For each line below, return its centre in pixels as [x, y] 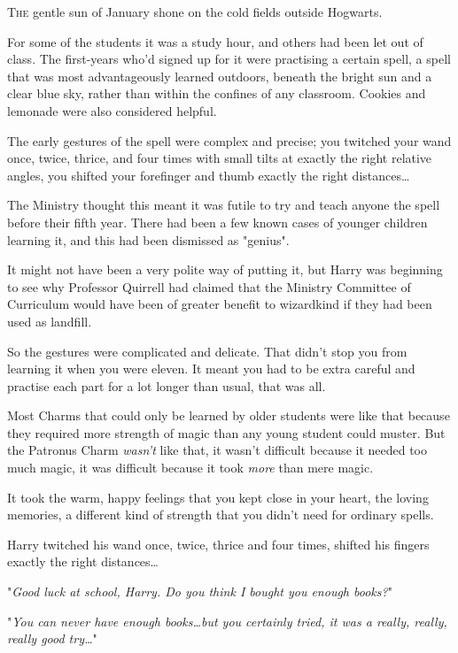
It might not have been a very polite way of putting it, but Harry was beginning [225, 269]
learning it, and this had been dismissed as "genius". [148, 239]
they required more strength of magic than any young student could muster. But [226, 432]
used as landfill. [50, 321]
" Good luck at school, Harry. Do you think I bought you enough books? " [200, 592]
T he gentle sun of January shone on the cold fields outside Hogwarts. [195, 12]
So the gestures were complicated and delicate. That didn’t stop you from [207, 351]
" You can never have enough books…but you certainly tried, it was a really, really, [227, 621]
